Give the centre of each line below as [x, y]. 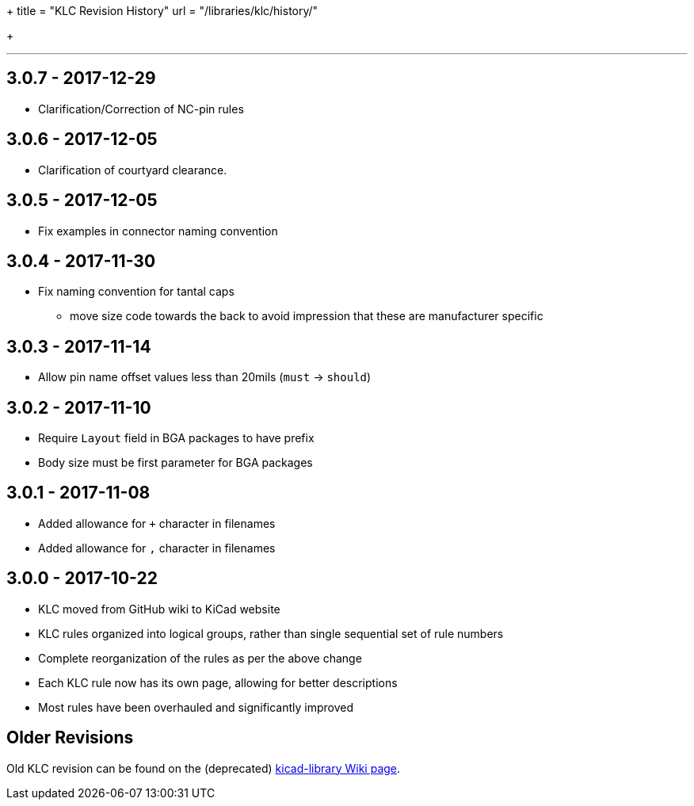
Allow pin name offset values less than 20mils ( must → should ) [205, 377]
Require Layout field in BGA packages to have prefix [176, 438]
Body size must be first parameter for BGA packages [175, 463]
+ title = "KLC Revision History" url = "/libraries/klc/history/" [162, 11]
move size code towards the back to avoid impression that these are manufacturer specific [307, 316]
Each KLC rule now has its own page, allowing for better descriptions [218, 682]
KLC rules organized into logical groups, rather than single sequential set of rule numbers [271, 633]
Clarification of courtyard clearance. [133, 170]
